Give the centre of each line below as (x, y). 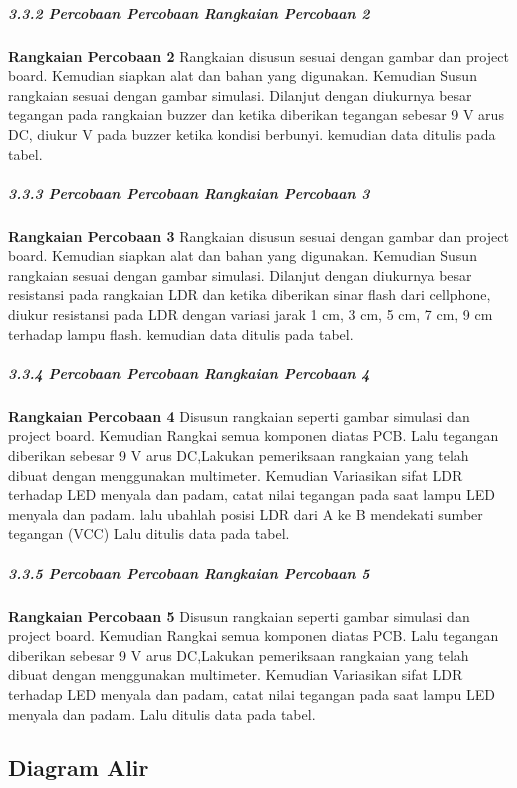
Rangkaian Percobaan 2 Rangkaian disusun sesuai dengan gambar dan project (258, 55)
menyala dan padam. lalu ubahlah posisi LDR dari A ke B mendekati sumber (245, 513)
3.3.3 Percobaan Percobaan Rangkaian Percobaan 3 (189, 192)
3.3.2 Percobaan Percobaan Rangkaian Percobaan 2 (189, 12)
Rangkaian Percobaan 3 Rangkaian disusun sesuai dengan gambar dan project (258, 235)
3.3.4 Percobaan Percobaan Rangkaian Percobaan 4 (189, 372)
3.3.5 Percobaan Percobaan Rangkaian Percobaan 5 (189, 572)
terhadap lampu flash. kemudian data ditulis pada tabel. (181, 333)
